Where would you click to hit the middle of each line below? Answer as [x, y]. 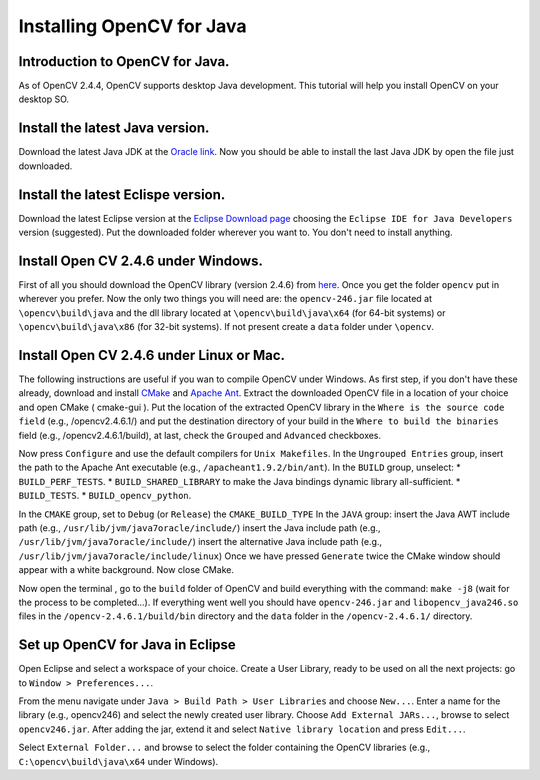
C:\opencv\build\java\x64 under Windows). [118, 761]
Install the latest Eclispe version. [122, 194]
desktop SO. [44, 99]
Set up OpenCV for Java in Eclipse [127, 645]
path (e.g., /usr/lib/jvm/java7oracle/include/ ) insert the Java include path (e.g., [199, 527]
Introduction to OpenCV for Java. [124, 61]
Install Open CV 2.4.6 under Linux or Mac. [151, 355]
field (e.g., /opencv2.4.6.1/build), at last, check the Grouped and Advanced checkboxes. [200, 435]
